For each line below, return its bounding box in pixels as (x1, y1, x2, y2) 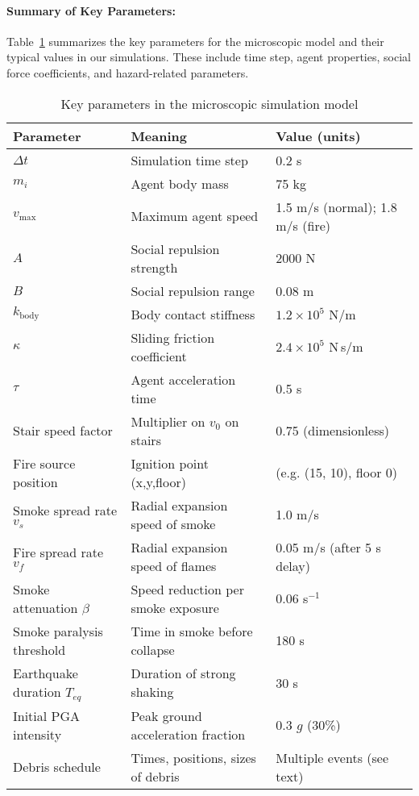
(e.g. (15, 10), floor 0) (276, 463, 398, 482)
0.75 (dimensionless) (276, 421, 390, 440)
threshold (13, 640, 66, 659)
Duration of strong (131, 664, 236, 683)
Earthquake (13, 663, 78, 682)
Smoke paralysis (13, 621, 103, 640)
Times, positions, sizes (131, 748, 256, 767)
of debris (131, 766, 180, 786)
